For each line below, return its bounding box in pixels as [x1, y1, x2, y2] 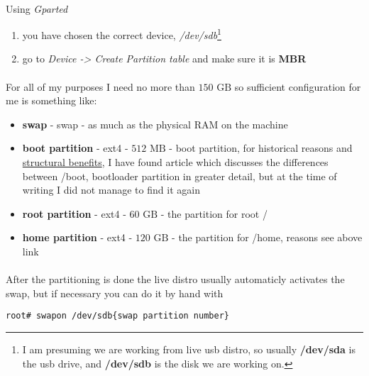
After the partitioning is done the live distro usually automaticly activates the [6, 272, 345, 287]
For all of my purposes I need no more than [6, 79, 195, 94]
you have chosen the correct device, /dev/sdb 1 [22, 26, 221, 42]
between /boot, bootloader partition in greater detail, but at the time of [22, 168, 337, 183]
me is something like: [6, 93, 97, 108]
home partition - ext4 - [22, 230, 133, 245]
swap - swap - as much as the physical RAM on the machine [22, 116, 288, 131]
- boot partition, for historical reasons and [169, 140, 353, 155]
